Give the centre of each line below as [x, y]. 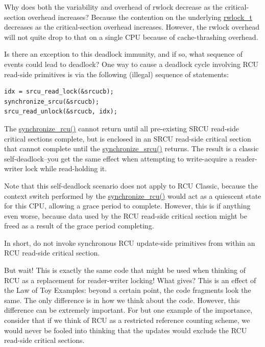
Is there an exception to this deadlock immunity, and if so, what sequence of [123, 54]
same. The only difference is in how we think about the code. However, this [122, 300]
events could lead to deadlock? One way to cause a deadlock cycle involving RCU [131, 64]
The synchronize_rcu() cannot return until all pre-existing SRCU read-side [122, 128]
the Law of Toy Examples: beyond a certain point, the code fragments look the [128, 290]
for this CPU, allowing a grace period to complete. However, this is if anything [127, 206]
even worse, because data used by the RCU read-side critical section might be [126, 215]
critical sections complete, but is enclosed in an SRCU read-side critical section [128, 138]
